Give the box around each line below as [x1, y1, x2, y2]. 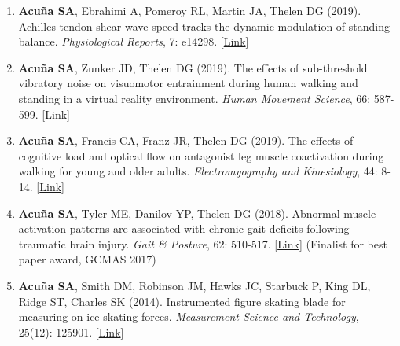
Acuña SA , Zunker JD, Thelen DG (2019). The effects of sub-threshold [18, 59, 368, 75]
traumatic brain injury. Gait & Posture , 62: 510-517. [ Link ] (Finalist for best [18, 235, 387, 252]
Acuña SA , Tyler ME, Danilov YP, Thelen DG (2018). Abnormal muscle [18, 204, 376, 221]
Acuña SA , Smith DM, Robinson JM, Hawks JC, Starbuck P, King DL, [18, 277, 371, 293]
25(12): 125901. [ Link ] [18, 323, 124, 340]
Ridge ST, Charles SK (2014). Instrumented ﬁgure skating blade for [18, 293, 346, 309]
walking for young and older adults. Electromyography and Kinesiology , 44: [18, 163, 378, 179]
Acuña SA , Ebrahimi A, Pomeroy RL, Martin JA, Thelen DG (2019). [18, 2, 361, 18]
